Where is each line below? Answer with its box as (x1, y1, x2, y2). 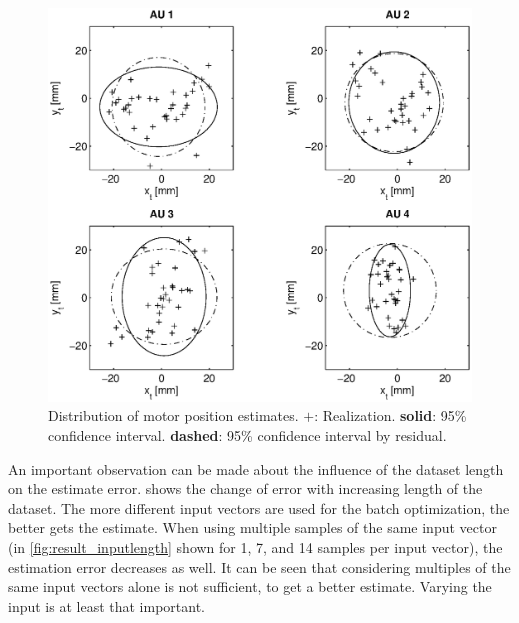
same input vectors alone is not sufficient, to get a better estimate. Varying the (8, 576, 492, 597)
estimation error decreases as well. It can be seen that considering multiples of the (8, 556, 511, 577)
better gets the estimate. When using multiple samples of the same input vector (8, 517, 497, 538)
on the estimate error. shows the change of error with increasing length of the (8, 478, 483, 499)
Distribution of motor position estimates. (48, 405, 299, 426)
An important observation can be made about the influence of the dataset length (8, 458, 504, 479)
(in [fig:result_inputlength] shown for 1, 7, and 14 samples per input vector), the (8, 536, 503, 557)
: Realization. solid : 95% (314, 405, 467, 426)
